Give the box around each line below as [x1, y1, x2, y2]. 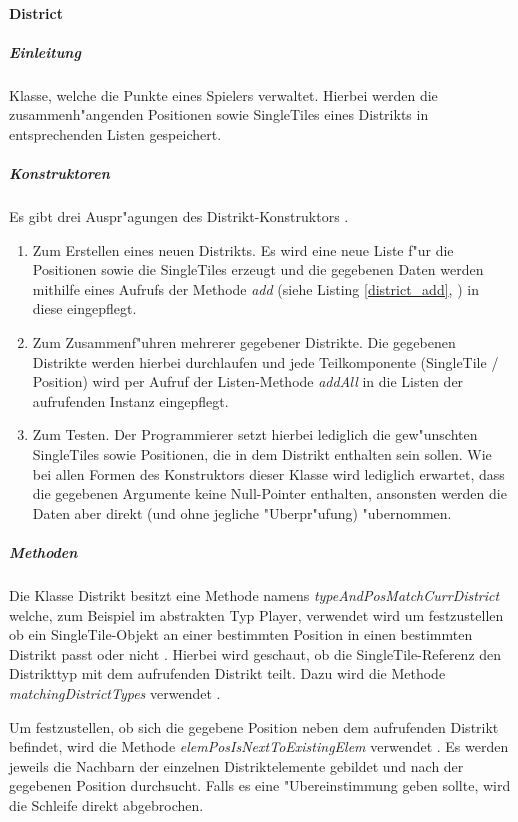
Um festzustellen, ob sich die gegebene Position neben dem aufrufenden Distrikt [9, 716, 499, 737]
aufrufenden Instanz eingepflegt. [32, 390, 229, 411]
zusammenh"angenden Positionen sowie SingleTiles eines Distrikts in [9, 104, 429, 125]
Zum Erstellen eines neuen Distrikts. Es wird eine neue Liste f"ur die [32, 239, 454, 260]
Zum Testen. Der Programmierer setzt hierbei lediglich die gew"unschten [32, 424, 478, 445]
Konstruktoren [9, 163, 110, 184]
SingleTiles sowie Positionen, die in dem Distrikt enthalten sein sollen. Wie [32, 444, 492, 465]
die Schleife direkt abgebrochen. [9, 794, 204, 815]
